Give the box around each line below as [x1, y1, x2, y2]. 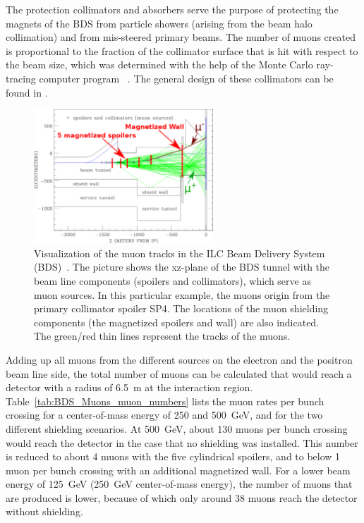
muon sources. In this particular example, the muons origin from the [34, 287, 330, 302]
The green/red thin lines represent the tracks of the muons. [34, 328, 291, 343]
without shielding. [6, 504, 83, 519]
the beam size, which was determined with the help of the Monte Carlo [6, 57, 313, 72]
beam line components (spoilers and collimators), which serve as [34, 273, 311, 288]
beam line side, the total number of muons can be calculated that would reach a [6, 366, 352, 381]
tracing [6, 70, 36, 85]
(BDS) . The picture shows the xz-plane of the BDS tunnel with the [34, 259, 330, 274]
